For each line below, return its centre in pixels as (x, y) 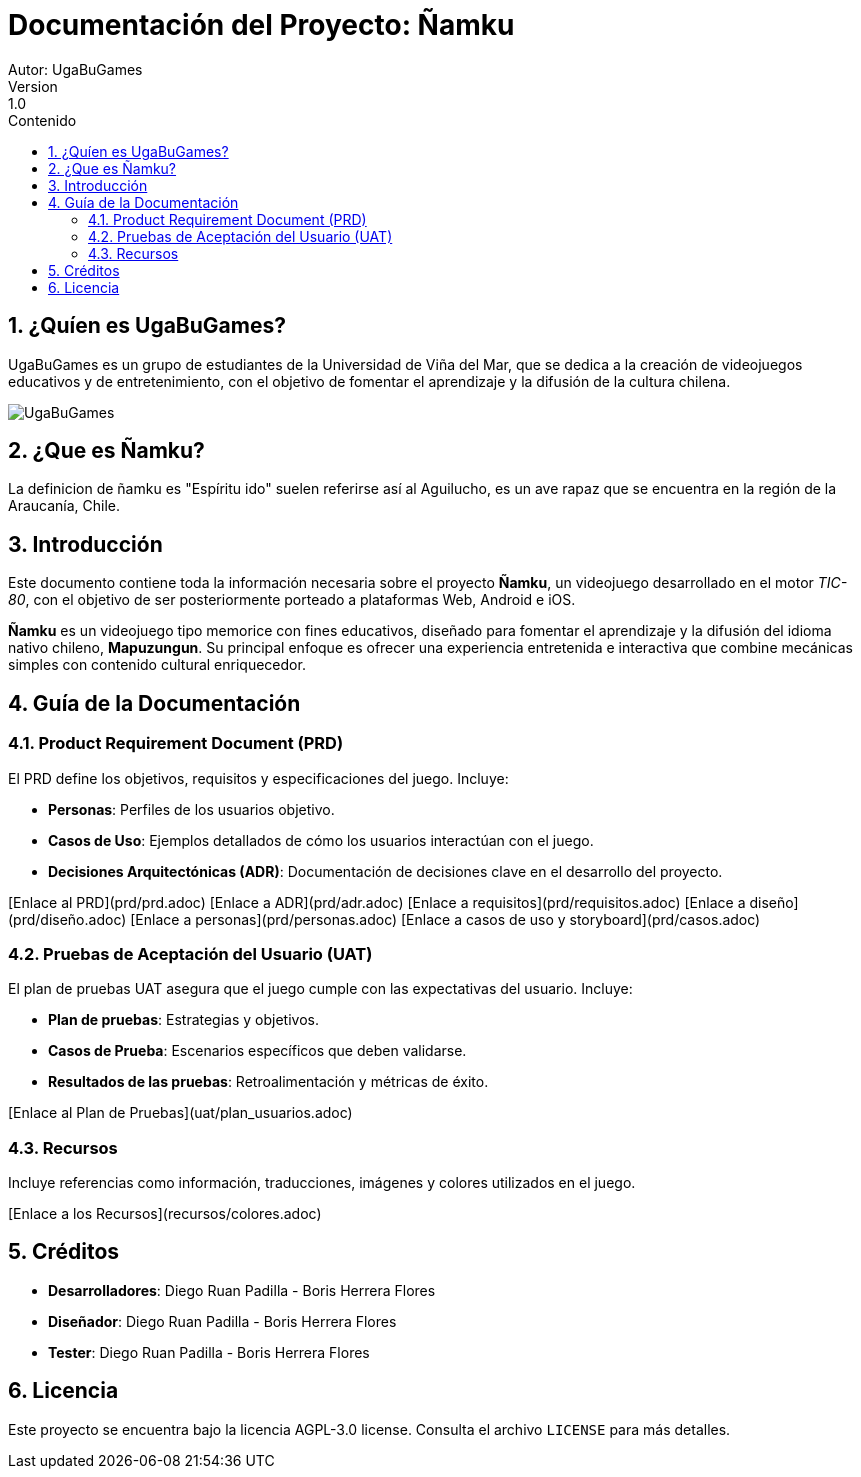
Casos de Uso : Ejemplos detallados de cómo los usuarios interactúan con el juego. (321, 840)
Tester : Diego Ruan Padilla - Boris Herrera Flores (209, 1352)
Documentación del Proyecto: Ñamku (261, 25)
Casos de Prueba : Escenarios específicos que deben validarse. (257, 1051)
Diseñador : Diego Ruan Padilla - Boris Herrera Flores (222, 1321)
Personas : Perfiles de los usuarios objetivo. (191, 809)
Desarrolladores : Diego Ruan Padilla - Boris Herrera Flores (242, 1290)
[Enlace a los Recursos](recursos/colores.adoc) (165, 1213)
